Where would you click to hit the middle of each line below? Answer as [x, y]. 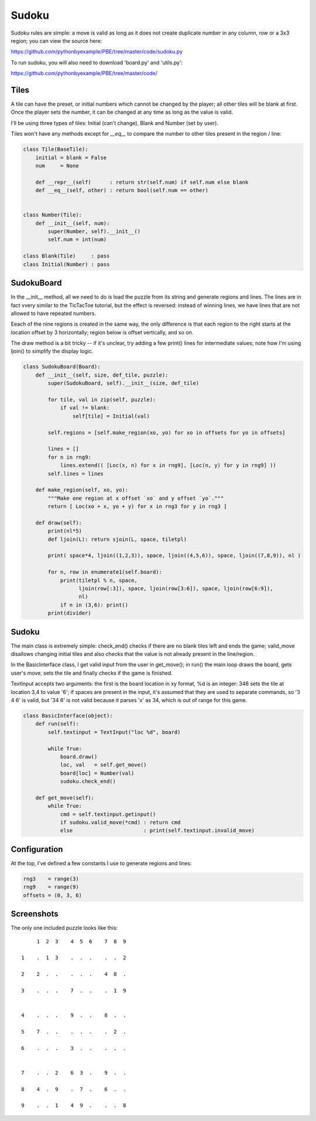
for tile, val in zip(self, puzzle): [102, 400]
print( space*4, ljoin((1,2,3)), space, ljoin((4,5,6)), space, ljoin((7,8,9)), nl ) [174, 556]
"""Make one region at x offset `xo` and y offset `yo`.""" [136, 498]
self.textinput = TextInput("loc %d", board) [114, 732]
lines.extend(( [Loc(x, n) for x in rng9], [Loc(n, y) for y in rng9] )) [168, 465]
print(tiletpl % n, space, [99, 580]
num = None [57, 165]
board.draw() [79, 756]
